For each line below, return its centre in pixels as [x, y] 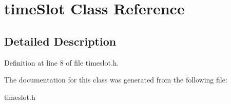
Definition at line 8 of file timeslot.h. [62, 62]
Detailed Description [60, 41]
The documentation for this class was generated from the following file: [116, 80]
